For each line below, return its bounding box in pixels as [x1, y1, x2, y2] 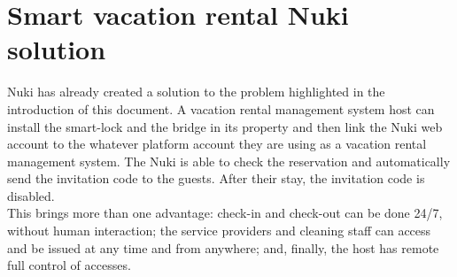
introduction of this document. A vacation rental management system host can [7, 99, 435, 118]
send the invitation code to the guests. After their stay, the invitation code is [7, 169, 425, 188]
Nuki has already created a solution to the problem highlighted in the [7, 82, 385, 101]
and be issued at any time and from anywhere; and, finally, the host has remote [7, 238, 439, 257]
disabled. [7, 186, 55, 204]
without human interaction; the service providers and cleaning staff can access [7, 221, 431, 240]
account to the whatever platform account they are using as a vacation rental [7, 135, 427, 153]
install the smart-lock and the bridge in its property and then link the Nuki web [7, 117, 443, 135]
